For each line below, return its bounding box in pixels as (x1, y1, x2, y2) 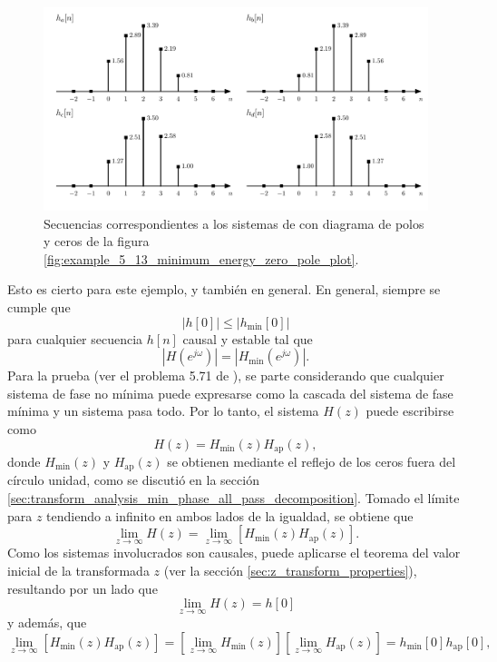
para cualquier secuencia (7, 329, 143, 348)
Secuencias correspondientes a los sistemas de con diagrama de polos (44, 213, 424, 232)
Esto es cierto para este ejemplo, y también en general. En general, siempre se (7, 280, 441, 299)
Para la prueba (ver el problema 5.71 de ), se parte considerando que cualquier (7, 366, 444, 385)
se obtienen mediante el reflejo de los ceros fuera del (167, 451, 456, 470)
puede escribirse (365, 401, 454, 420)
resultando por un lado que (7, 578, 158, 598)
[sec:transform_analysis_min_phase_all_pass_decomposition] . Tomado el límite (7, 489, 460, 508)
